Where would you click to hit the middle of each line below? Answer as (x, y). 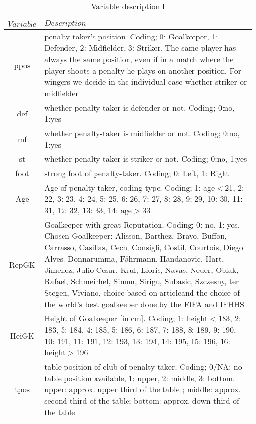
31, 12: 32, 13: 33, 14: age (88, 210)
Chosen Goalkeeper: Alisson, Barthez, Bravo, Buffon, (136, 236)
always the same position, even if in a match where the (139, 59)
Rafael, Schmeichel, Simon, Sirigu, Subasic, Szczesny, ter (142, 281)
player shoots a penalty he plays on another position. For (143, 70)
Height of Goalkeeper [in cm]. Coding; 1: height (126, 318)
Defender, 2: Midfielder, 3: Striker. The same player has (140, 48)
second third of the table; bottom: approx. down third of (142, 401)
